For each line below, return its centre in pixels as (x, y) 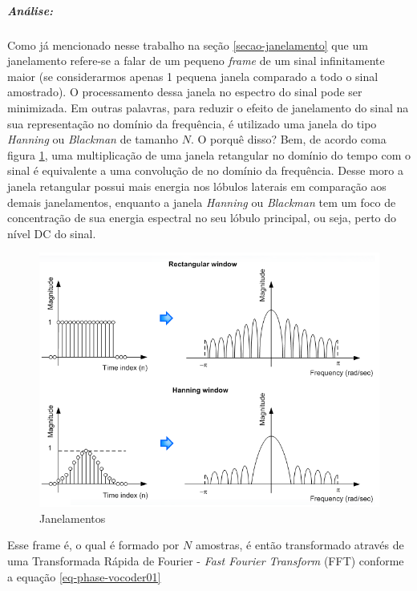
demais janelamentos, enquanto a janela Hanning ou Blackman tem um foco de (202, 202)
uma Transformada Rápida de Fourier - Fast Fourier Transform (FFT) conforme (206, 560)
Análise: (30, 10)
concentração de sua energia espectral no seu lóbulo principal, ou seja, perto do (202, 218)
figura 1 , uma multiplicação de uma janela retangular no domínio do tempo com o (209, 154)
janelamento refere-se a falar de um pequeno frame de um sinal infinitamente (196, 61)
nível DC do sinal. (52, 233)
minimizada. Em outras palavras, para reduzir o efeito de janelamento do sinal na (208, 107)
